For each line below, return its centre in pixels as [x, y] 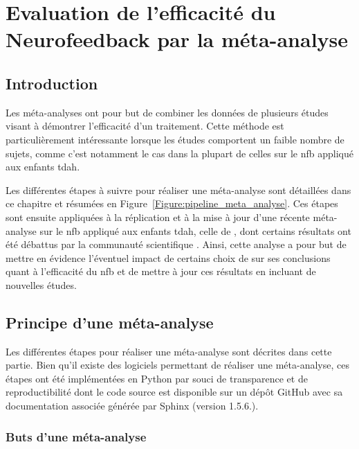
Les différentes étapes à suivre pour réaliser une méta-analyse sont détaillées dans [178, 190]
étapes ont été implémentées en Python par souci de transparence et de [157, 378]
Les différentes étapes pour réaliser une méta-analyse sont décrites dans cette [169, 351]
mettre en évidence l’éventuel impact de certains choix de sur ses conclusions [168, 257]
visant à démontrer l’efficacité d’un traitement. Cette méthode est [145, 126]
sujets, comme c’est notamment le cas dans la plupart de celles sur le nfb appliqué [180, 153]
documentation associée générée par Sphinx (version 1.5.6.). [132, 406]
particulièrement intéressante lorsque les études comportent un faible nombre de [175, 139]
